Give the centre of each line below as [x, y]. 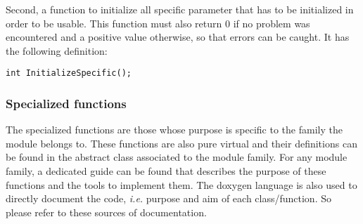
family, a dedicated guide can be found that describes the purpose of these [166, 171]
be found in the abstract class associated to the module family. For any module [177, 157]
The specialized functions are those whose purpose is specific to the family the [174, 130]
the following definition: [57, 50]
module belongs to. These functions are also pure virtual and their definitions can [181, 143]
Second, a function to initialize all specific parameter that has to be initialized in [180, 9]
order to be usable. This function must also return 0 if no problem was [158, 23]
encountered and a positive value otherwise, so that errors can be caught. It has [178, 37]
